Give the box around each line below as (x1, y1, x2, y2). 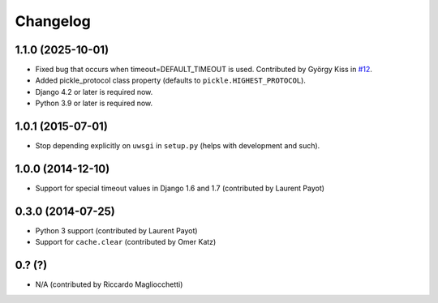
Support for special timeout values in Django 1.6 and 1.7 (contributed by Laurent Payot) (35, 183, 324, 194)
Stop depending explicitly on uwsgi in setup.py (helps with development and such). (35, 141, 320, 151)
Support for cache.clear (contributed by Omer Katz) (35, 237, 217, 247)
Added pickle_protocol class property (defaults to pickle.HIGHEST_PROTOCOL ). (35, 75, 306, 85)
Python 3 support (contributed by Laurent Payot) (35, 225, 198, 235)
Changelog (15, 12, 91, 30)
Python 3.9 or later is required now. (35, 98, 153, 109)
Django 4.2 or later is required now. (35, 87, 153, 96)
